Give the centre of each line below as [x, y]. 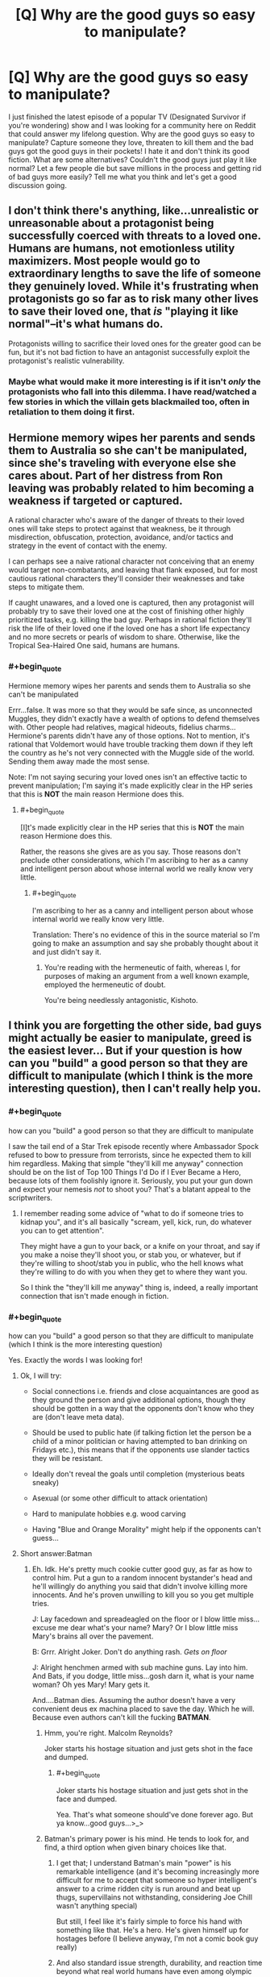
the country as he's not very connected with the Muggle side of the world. [132, 753]
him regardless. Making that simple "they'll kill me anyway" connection [126, 1163]
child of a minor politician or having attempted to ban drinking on [139, 1442]
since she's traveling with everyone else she [122, 463]
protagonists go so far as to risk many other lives [134, 299]
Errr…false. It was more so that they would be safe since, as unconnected [130, 710]
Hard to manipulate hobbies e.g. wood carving [109, 1514]
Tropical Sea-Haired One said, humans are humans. [94, 646]
